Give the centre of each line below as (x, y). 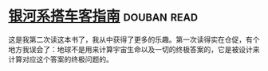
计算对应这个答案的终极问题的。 (61, 59)
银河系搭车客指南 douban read (103, 16)
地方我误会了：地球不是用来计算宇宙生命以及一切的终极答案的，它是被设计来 (134, 49)
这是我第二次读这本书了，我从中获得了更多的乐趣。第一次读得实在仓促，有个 (134, 39)
